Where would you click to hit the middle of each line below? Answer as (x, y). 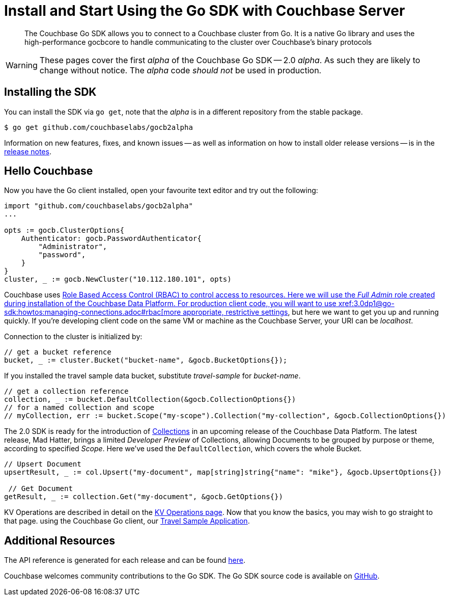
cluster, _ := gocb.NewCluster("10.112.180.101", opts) (118, 279)
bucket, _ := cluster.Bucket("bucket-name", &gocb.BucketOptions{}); (146, 360)
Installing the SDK (50, 92)
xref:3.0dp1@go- (366, 304)
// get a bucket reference (58, 352)
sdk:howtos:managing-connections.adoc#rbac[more (93, 312)
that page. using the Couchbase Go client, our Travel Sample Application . (127, 521)
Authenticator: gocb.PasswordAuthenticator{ (111, 239)
